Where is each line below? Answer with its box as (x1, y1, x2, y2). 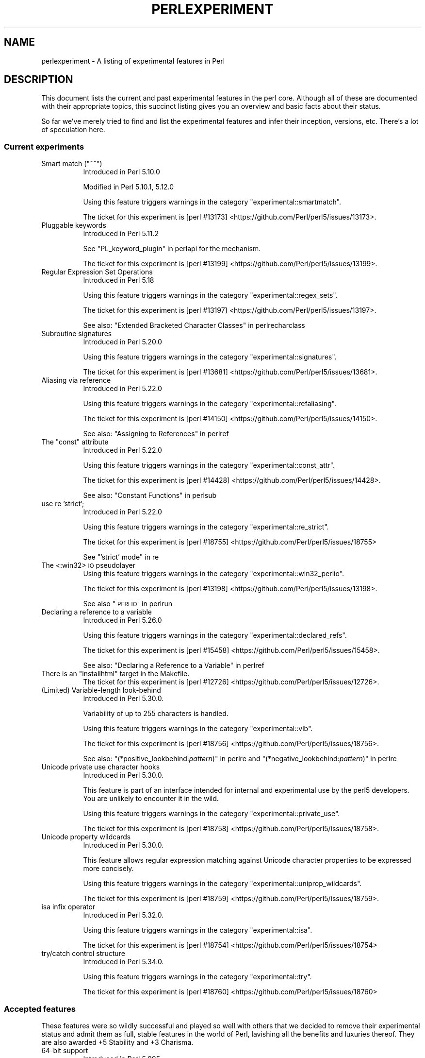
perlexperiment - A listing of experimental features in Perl (41, 56, 225, 65)
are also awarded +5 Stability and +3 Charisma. (41, 1038, 194, 1046)
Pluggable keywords (41, 221, 106, 230)
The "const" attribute (41, 438, 109, 446)
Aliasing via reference (41, 376, 111, 385)
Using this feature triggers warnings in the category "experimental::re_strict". (83, 523, 329, 531)
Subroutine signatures (41, 329, 112, 338)
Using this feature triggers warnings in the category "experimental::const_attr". (83, 461, 335, 470)
